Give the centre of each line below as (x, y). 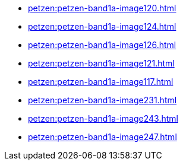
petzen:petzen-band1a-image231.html (102, 100)
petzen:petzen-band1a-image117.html (101, 82)
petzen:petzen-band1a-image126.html (102, 45)
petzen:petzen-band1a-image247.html (102, 137)
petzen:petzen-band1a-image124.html (102, 26)
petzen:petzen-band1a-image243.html (103, 118)
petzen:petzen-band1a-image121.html (101, 63)
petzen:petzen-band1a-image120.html (102, 8)
